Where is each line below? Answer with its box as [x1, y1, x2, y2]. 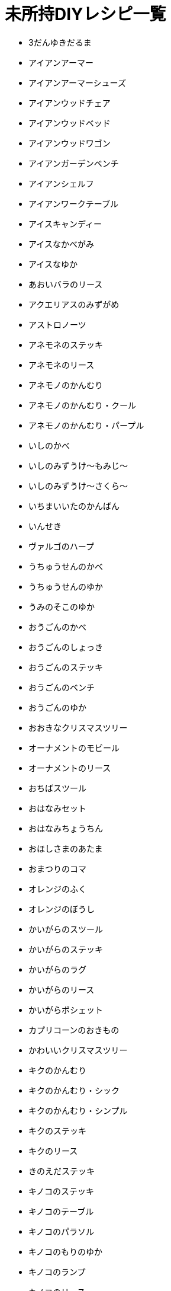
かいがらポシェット [28, 1004, 103, 1015]
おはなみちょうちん [28, 823, 103, 833]
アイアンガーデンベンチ [28, 158, 119, 168]
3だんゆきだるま [28, 37, 92, 47]
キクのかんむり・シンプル [28, 1105, 128, 1116]
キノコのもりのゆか [28, 1246, 103, 1257]
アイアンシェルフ [28, 178, 94, 188]
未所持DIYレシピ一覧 [5, 4, 166, 24]
